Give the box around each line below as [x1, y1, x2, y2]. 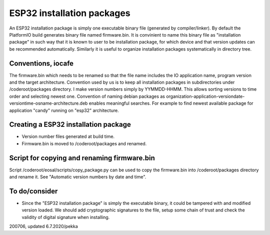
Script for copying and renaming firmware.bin [9, 153, 155, 162]
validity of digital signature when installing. [21, 214, 110, 220]
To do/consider [9, 187, 58, 195]
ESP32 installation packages [9, 8, 130, 19]
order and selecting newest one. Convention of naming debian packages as [9, 93, 165, 99]
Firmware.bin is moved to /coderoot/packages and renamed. [21, 140, 147, 146]
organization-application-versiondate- [165, 93, 245, 99]
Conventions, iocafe [9, 59, 74, 68]
